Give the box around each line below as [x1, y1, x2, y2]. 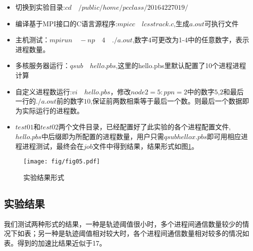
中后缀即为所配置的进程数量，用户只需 [41, 131, 164, 141]
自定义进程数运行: [15, 86, 72, 96]
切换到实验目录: [15, 2, 65, 12]
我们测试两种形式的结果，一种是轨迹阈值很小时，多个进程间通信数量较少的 [4, 218, 242, 229]
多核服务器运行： [15, 60, 70, 71]
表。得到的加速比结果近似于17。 [4, 237, 106, 248]
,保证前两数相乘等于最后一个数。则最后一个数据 [90, 96, 242, 106]
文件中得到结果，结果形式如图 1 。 [92, 141, 199, 151]
